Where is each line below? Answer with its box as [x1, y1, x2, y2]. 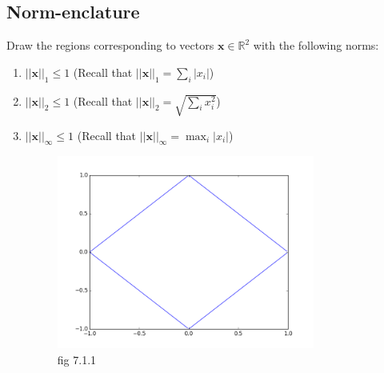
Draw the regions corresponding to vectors [6, 37, 214, 54]
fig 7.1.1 [57, 351, 97, 368]
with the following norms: [253, 37, 379, 54]
